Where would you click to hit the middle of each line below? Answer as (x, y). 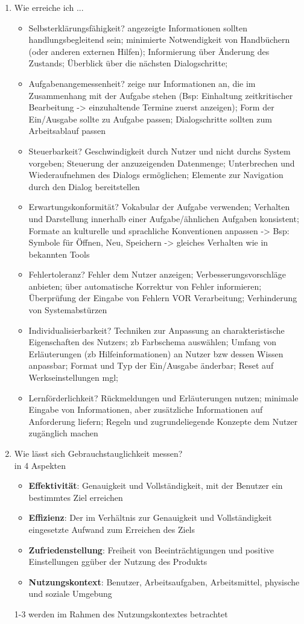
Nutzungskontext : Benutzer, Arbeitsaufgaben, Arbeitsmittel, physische (164, 581)
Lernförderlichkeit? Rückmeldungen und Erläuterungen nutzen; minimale (163, 397)
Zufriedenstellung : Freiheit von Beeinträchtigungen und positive (151, 549)
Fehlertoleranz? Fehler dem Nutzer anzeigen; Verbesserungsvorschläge (157, 274)
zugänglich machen (63, 433)
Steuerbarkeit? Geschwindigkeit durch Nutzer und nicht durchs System (160, 151)
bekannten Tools (59, 254)
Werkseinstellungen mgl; (73, 377)
